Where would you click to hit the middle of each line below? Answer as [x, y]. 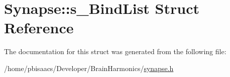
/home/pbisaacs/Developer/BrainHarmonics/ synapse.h [89, 68]
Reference [39, 28]
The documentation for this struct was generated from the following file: [115, 51]
